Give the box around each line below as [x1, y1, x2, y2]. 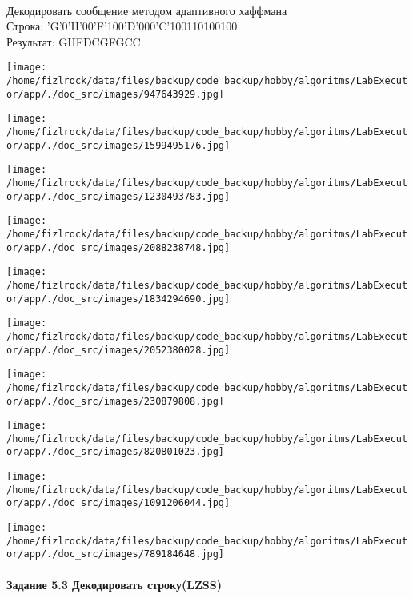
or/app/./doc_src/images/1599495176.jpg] [6, 139, 231, 151]
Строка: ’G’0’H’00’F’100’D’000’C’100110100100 [6, 18, 238, 34]
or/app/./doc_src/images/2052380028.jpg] [6, 344, 231, 356]
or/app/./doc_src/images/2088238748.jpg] [6, 241, 231, 253]
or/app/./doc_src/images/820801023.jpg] [6, 446, 225, 458]
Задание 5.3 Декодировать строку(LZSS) [6, 576, 222, 592]
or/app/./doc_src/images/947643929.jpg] [6, 88, 225, 100]
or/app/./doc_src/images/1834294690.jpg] [6, 293, 231, 305]
